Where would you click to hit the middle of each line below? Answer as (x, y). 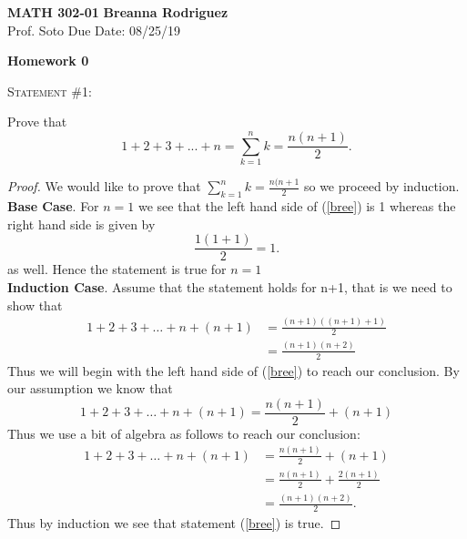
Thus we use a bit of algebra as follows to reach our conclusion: (184, 433)
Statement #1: (50, 91)
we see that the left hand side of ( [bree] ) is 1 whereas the (297, 206)
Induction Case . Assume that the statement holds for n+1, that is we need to (230, 287)
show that (35, 305)
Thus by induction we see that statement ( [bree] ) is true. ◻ (174, 522)
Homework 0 (48, 61)
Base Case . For (53, 206)
